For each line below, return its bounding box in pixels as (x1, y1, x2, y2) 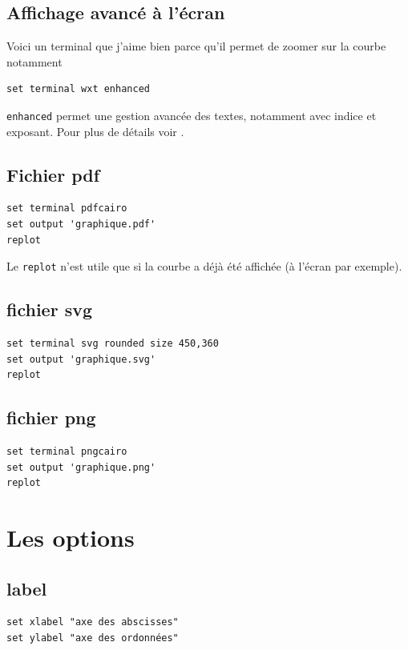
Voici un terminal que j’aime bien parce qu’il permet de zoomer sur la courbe (6, 38, 386, 54)
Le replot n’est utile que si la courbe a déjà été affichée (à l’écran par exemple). (6, 258, 402, 275)
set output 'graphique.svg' (6, 353, 156, 365)
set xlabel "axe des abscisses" (6, 616, 179, 628)
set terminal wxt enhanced (6, 83, 150, 95)
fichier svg (6, 297, 93, 322)
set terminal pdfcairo (6, 203, 127, 215)
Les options (6, 521, 135, 554)
